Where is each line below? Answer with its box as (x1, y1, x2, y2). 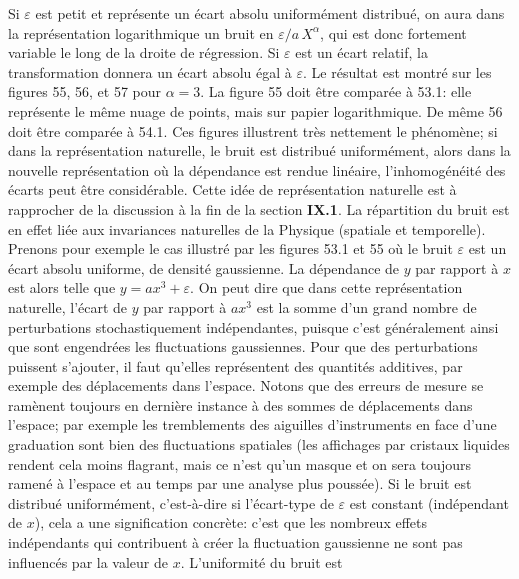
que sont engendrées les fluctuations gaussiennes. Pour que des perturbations (8, 336, 478, 357)
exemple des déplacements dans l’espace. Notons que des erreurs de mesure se (8, 375, 484, 396)
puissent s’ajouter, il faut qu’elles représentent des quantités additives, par (8, 355, 463, 376)
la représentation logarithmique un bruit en (8, 22, 274, 43)
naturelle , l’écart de (8, 296, 128, 317)
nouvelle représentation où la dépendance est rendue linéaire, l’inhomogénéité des (8, 159, 506, 180)
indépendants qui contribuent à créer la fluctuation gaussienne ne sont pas (8, 532, 463, 553)
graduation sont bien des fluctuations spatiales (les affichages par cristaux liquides (8, 434, 510, 455)
